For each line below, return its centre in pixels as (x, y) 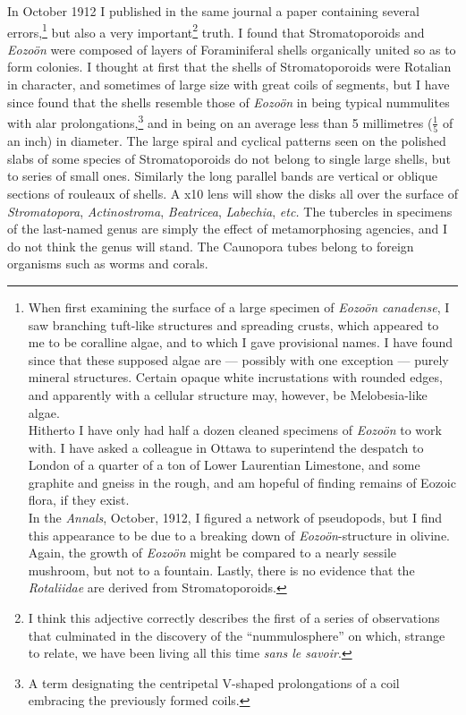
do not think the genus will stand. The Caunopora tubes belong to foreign (211, 246)
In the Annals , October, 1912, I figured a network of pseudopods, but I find (235, 518)
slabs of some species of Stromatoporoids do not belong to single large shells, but (229, 158)
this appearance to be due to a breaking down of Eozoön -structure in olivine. (239, 535)
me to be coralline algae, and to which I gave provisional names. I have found (241, 342)
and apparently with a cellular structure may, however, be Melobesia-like (228, 394)
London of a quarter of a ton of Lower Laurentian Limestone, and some (224, 465)
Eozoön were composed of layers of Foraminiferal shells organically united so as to (232, 49)
